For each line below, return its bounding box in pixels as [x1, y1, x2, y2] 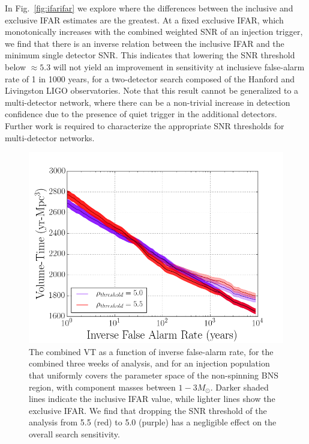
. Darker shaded [210, 380, 269, 393]
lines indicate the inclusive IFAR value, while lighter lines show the [29, 392, 275, 405]
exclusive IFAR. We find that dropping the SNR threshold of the [29, 404, 267, 416]
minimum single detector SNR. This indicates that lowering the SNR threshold [5, 49, 295, 61]
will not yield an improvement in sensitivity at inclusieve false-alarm [53, 60, 305, 73]
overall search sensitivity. [29, 427, 120, 440]
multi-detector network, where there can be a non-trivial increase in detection [5, 96, 290, 108]
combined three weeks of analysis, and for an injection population [29, 357, 270, 369]
